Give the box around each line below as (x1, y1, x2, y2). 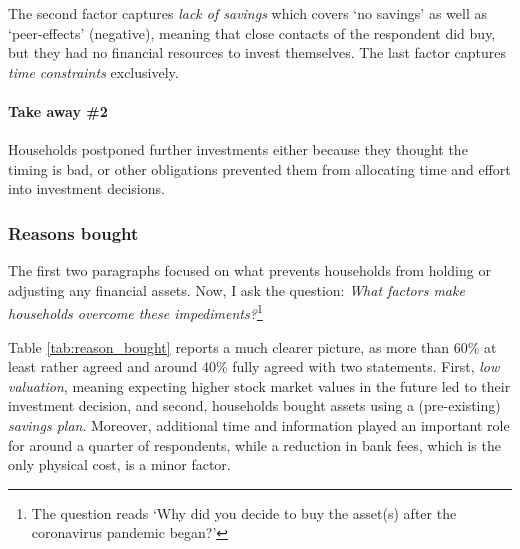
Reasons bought (8, 220, 139, 245)
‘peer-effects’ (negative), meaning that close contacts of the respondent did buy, (8, 22, 496, 43)
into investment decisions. (8, 178, 165, 199)
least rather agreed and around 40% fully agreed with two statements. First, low (8, 356, 500, 377)
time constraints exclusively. (8, 61, 179, 82)
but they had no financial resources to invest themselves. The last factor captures (8, 42, 507, 63)
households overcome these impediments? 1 (8, 300, 263, 324)
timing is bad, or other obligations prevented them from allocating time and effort (8, 158, 511, 179)
